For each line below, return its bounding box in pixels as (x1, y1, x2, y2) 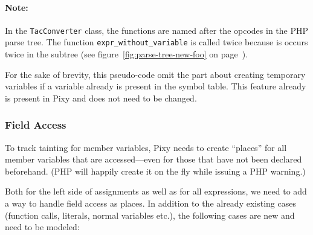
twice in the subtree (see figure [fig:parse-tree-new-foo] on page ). (5, 48, 248, 60)
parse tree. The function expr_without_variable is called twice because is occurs (5, 36, 308, 48)
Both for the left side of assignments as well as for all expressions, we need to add (5, 185, 307, 198)
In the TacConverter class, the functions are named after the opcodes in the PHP (5, 24, 309, 36)
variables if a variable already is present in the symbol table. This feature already (5, 80, 306, 92)
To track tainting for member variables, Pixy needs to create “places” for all (5, 141, 287, 153)
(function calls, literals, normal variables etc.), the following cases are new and (5, 208, 295, 221)
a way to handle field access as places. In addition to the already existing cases (5, 197, 296, 210)
